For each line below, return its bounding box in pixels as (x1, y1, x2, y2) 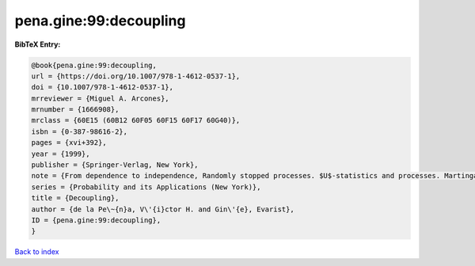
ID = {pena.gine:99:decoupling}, (31, 216, 161, 225)
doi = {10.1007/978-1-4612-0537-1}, (31, 83, 174, 92)
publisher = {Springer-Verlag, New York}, (31, 161, 199, 169)
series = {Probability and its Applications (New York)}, (31, 182, 261, 192)
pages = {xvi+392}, (31, 139, 107, 147)
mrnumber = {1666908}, (31, 105, 120, 114)
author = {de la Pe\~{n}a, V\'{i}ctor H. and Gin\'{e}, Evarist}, (31, 204, 294, 214)
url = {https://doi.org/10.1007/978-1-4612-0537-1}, (31, 71, 241, 81)
